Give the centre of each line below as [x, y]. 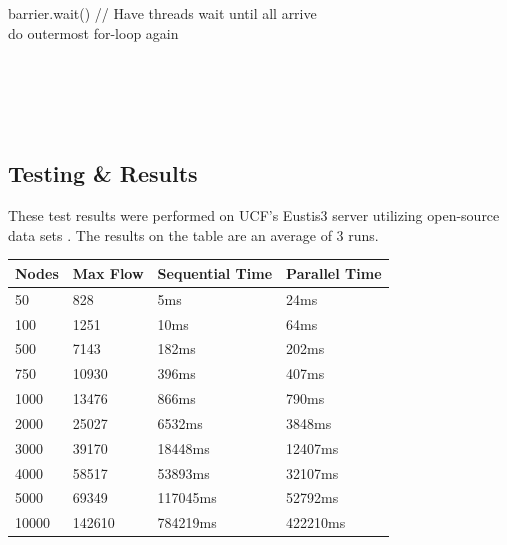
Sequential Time [215, 272]
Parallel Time [334, 272]
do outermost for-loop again [93, 32]
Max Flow [108, 272]
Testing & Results [103, 173]
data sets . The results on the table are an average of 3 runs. [193, 234]
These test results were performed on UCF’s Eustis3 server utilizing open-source [254, 215]
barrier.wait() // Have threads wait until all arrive [162, 13]
